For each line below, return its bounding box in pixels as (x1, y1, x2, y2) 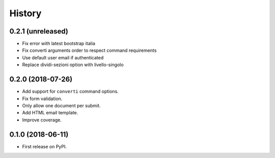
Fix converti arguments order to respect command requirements (22, 47, 157, 53)
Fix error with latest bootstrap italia (22, 41, 95, 47)
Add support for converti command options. (22, 88, 119, 94)
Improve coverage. (22, 117, 62, 123)
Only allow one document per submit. (22, 102, 101, 109)
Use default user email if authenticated (22, 54, 104, 60)
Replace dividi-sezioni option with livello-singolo (22, 61, 124, 68)
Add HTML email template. (22, 110, 78, 116)
